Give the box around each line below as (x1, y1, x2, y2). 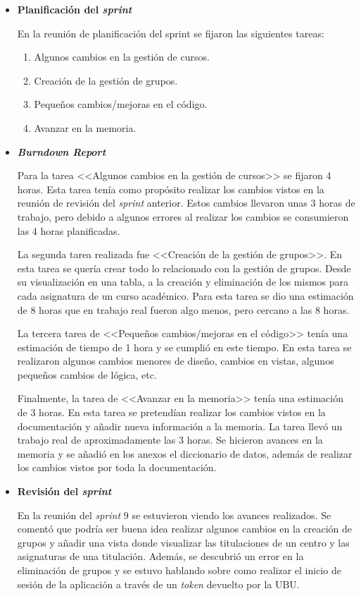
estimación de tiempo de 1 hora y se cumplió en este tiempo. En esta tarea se (17, 339, 352, 354)
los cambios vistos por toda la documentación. (17, 460, 217, 475)
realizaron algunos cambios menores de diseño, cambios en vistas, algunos (17, 353, 334, 368)
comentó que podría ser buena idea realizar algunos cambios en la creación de (17, 521, 353, 536)
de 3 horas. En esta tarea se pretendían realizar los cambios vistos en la (17, 405, 326, 420)
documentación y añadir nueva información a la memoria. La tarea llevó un (17, 418, 343, 433)
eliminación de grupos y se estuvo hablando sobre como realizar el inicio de (17, 563, 341, 577)
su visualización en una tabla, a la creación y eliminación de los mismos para (17, 274, 349, 289)
